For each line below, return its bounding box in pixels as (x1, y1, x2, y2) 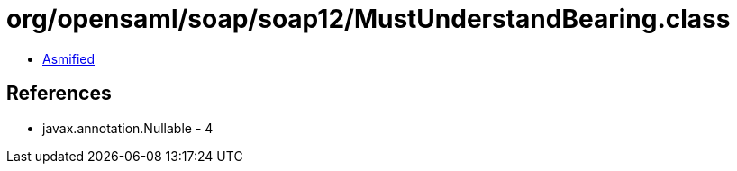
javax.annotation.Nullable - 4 (42, 120, 214, 136)
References (6, 82, 112, 105)
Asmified (42, 50, 96, 67)
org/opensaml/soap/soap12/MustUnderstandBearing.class (6, 4, 731, 34)
